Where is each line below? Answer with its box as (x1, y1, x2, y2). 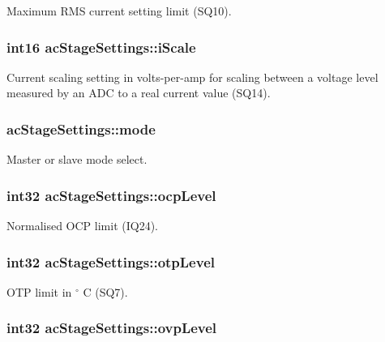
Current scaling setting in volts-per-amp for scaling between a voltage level (6, 68, 379, 85)
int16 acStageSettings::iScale (6, 36, 196, 57)
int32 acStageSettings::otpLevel (6, 251, 215, 271)
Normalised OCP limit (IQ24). (6, 217, 158, 234)
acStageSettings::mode (6, 118, 156, 139)
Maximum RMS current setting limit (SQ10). (6, 2, 232, 19)
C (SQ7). (83, 283, 128, 300)
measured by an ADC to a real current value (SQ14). (6, 84, 271, 101)
